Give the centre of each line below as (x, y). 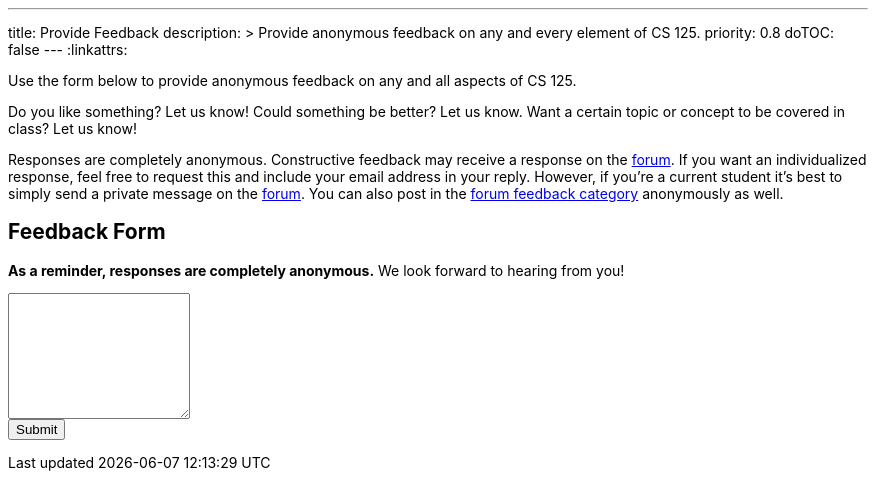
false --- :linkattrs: (68, 49)
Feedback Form (87, 232)
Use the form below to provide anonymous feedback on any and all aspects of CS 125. (292, 80)
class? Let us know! (72, 128)
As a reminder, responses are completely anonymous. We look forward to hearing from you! (316, 270)
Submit (37, 429)
